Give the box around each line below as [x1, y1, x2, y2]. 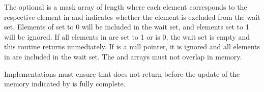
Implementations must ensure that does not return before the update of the [4, 68, 240, 79]
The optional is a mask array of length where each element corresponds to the [4, 2, 247, 12]
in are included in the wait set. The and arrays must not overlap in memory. [4, 51, 242, 62]
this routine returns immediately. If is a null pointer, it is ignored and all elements [4, 41, 260, 52]
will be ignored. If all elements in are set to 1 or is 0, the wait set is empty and [4, 31, 250, 42]
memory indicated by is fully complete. [4, 78, 126, 89]
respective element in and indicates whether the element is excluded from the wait [4, 11, 260, 22]
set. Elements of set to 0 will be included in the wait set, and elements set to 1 [4, 21, 249, 32]
